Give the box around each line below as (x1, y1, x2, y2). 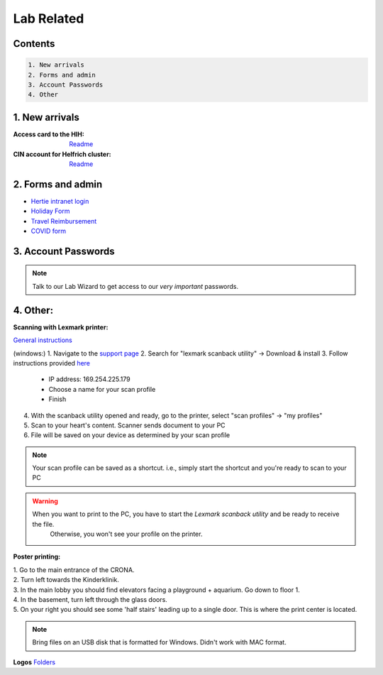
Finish (48, 395, 67, 404)
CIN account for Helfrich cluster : (13, 150, 111, 158)
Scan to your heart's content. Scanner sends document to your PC (30, 421, 226, 429)
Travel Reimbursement (30, 216, 97, 225)
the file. (32, 520, 55, 528)
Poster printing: (13, 552, 60, 561)
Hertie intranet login (30, 197, 89, 205)
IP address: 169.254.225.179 (48, 375, 131, 383)
